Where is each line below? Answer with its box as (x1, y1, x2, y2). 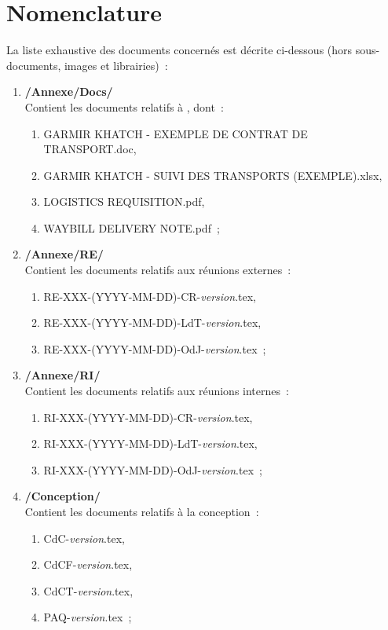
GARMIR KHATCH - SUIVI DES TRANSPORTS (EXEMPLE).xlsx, (43, 167, 383, 183)
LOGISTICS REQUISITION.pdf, (43, 193, 205, 210)
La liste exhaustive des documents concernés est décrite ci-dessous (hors (6, 42, 353, 58)
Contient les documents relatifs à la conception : (24, 504, 259, 519)
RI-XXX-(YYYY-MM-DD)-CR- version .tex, (43, 408, 253, 425)
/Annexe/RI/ (24, 367, 101, 383)
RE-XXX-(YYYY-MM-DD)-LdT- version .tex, (43, 314, 262, 331)
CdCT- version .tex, (43, 582, 134, 599)
